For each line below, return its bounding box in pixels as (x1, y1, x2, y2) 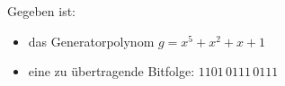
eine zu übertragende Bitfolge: (28, 62, 195, 81)
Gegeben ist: (7, 2, 76, 20)
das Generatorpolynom (28, 31, 155, 50)
